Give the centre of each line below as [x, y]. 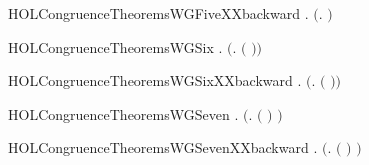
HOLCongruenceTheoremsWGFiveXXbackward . [158, 13]
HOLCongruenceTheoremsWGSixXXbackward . [155, 80]
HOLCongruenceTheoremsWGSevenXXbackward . [163, 147]
